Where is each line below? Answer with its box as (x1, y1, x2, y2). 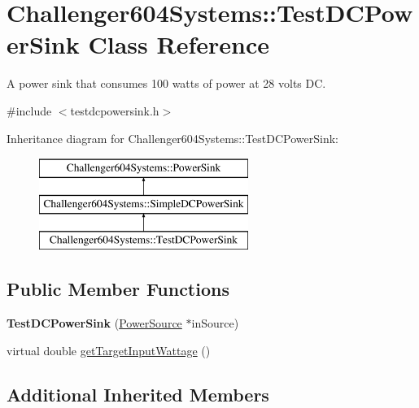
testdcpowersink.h (70, 102, 159, 119)
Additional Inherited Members (7, 381, 269, 406)
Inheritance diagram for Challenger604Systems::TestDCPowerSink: (7, 129, 339, 146)
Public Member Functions (7, 276, 229, 302)
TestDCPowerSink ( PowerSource (7, 315, 182, 332)
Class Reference (88, 28, 269, 61)
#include (7, 102, 52, 119)
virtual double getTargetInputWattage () (7, 341, 211, 358)
